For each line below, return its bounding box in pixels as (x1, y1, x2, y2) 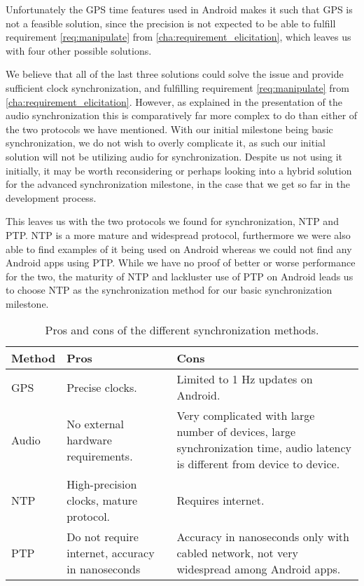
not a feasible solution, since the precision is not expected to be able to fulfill (6, 15, 336, 30)
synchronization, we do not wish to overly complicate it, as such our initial (6, 135, 325, 150)
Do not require (66, 529, 139, 545)
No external (66, 415, 125, 432)
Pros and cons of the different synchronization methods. (45, 322, 319, 339)
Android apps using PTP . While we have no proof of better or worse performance (6, 255, 356, 270)
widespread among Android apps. (176, 561, 341, 578)
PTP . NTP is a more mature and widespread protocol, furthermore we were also (6, 227, 351, 242)
